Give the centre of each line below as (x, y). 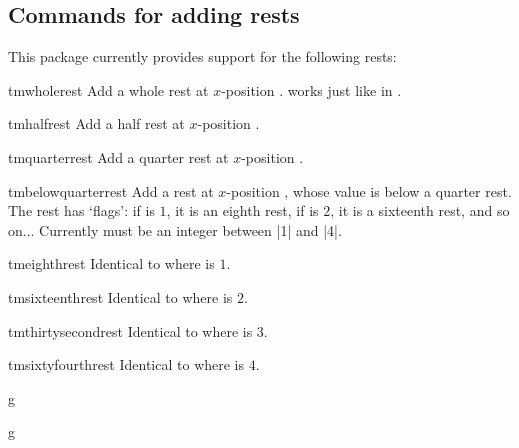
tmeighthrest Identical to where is (111, 263)
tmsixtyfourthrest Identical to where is (126, 364)
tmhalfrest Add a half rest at (96, 123)
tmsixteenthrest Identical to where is (120, 296)
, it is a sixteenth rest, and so (420, 210)
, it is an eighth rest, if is (242, 210)
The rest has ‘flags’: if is (81, 210)
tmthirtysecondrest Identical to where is (130, 330)
